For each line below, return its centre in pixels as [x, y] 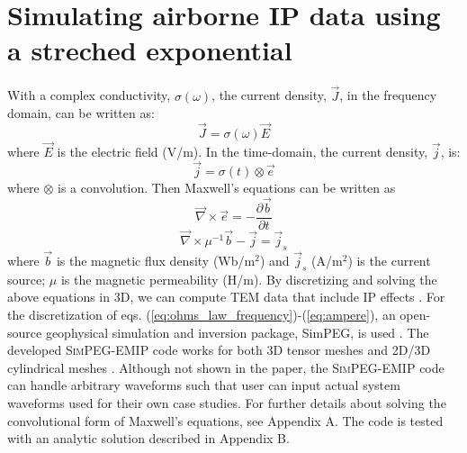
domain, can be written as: [81, 113]
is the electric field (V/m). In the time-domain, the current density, [242, 152]
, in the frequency [388, 95]
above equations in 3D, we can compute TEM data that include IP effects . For [226, 297]
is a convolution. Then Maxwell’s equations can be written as [227, 187]
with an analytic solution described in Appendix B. [148, 438]
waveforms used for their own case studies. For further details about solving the [227, 403]
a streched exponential [150, 50]
